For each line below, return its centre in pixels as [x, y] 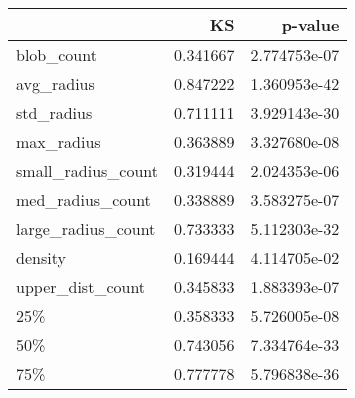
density [41, 257]
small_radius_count [87, 170]
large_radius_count [86, 228]
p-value [310, 24]
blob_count [56, 54]
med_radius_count [83, 199]
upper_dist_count [81, 286]
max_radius [58, 141]
